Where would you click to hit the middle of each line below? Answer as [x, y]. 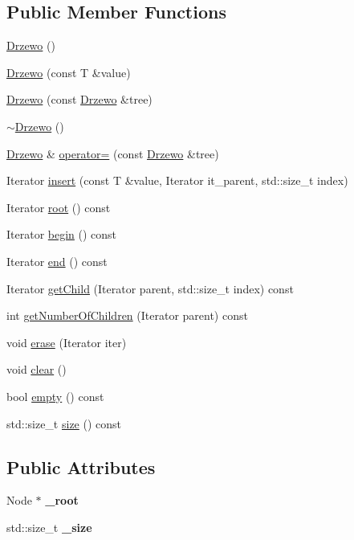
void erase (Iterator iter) [67, 342]
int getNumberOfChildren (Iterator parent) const [127, 315]
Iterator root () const [59, 207]
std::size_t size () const [64, 423]
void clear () [37, 369]
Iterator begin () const [62, 234]
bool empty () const [55, 396]
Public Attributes [81, 466]
